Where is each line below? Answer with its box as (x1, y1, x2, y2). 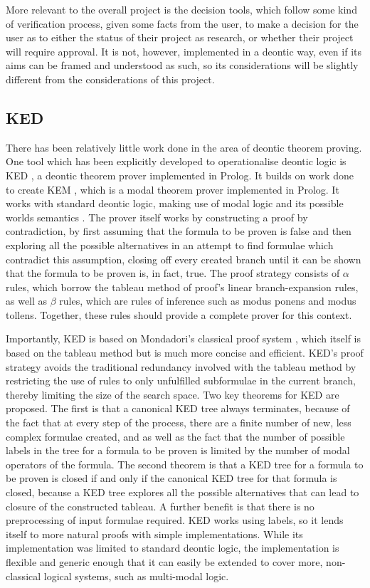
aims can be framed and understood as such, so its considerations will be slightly (6, 58, 359, 73)
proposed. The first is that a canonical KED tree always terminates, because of (6, 401, 350, 416)
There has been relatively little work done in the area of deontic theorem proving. (6, 140, 362, 154)
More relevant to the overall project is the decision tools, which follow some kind (6, 2, 357, 16)
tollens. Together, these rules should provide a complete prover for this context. (6, 307, 352, 322)
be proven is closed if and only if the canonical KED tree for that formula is (6, 471, 337, 485)
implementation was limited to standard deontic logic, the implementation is (6, 540, 339, 555)
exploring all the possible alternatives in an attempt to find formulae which (6, 237, 334, 252)
